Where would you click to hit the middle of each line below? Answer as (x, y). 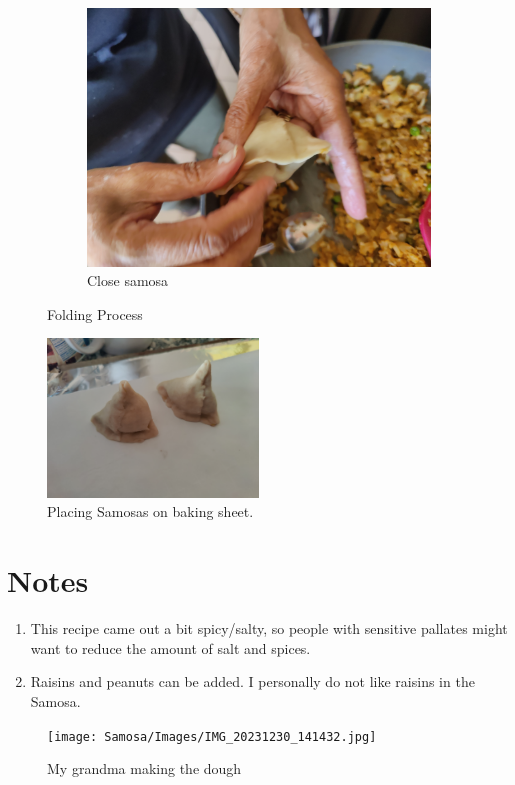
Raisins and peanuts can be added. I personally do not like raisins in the (252, 681)
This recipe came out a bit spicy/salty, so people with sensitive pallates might (269, 628)
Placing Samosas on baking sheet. (150, 511)
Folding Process (95, 313)
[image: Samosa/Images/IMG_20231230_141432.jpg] (212, 736)
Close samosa (128, 280)
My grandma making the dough (144, 768)
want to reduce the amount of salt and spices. (170, 647)
